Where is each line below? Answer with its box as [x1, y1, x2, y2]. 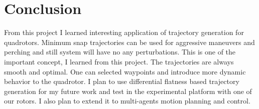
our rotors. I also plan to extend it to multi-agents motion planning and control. [4, 95, 250, 106]
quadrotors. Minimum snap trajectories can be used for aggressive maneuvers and [4, 36, 255, 47]
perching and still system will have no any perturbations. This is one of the [4, 46, 236, 57]
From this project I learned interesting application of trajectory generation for [4, 27, 244, 37]
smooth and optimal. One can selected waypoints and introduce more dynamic [4, 66, 246, 76]
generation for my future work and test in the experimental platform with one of [4, 85, 252, 96]
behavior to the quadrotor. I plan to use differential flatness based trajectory [4, 76, 239, 86]
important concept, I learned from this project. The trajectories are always [4, 56, 234, 66]
